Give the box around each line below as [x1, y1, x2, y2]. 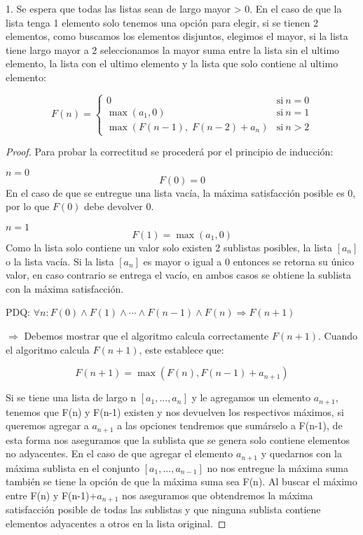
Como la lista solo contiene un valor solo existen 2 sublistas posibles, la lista [6, 239, 332, 254]
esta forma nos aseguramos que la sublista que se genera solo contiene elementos [6, 432, 350, 447]
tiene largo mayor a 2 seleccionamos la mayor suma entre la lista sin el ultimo [6, 42, 340, 57]
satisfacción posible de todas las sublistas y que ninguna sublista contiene [6, 502, 321, 517]
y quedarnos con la [261, 446, 342, 461]
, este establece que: [139, 342, 224, 356]
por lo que [6, 199, 50, 214]
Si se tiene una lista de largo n [6, 390, 137, 405]
